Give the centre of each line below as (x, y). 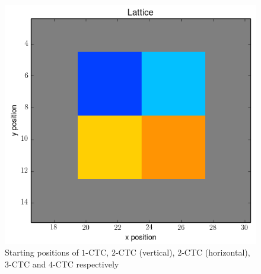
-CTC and (28, 264)
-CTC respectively (86, 264)
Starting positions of (42, 252)
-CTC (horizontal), (216, 252)
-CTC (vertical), (145, 252)
